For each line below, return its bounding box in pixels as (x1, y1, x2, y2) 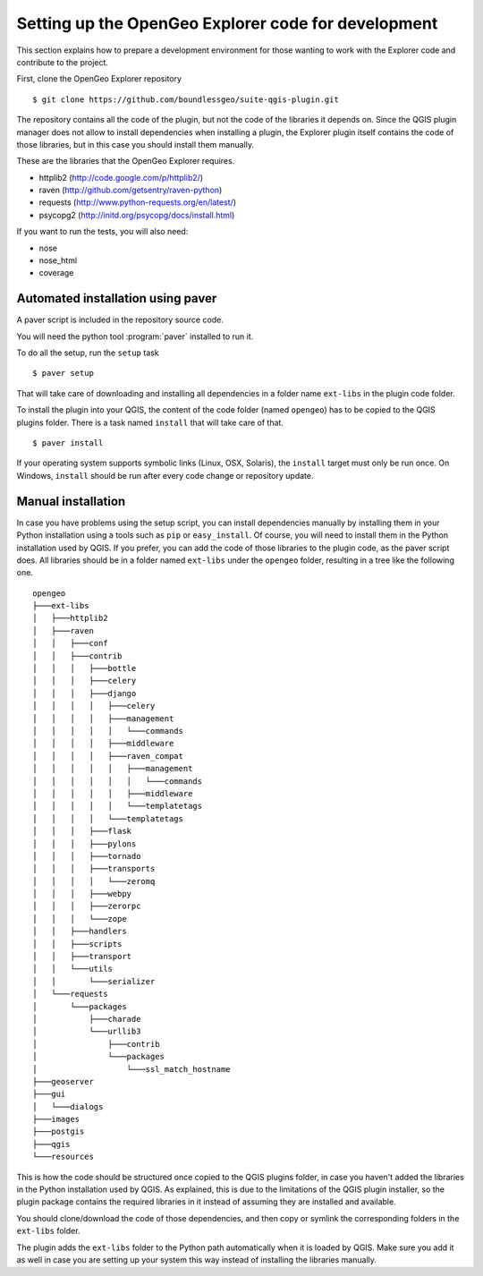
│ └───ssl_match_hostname (32, 1064, 232, 1074)
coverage (38, 268, 74, 278)
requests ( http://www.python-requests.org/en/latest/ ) (38, 197, 237, 208)
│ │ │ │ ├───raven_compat (32, 751, 183, 761)
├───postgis (32, 1127, 85, 1136)
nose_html (38, 255, 78, 266)
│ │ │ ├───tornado (32, 851, 141, 861)
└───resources (32, 1152, 94, 1162)
